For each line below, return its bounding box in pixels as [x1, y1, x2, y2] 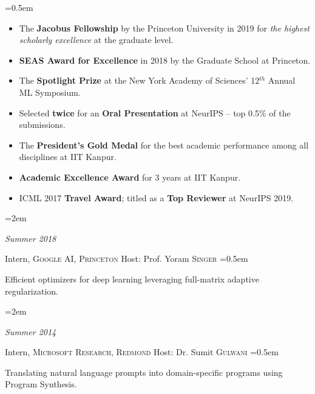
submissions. [19, 118, 66, 131]
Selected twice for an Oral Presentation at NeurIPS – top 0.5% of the [19, 106, 291, 119]
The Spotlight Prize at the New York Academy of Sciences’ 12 [19, 74, 260, 87]
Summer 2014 [5, 325, 56, 338]
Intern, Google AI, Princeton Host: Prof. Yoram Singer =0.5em [5, 252, 248, 265]
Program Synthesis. [5, 378, 77, 390]
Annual [268, 74, 296, 87]
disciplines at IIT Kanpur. [19, 150, 117, 163]
